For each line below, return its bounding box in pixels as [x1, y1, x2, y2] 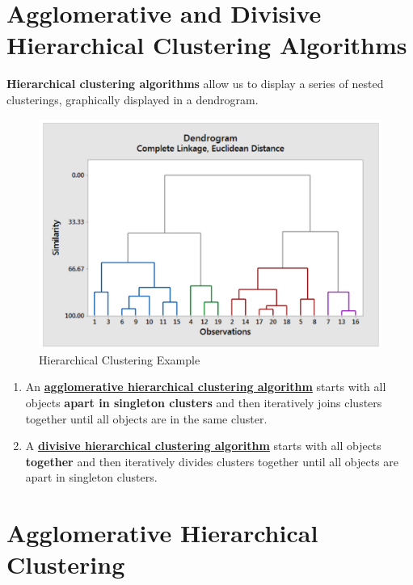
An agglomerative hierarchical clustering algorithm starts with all [25, 378, 386, 395]
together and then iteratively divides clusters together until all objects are [25, 452, 398, 469]
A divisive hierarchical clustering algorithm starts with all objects [25, 437, 381, 454]
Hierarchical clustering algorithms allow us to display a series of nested [6, 75, 384, 92]
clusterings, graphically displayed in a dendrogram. [6, 90, 259, 107]
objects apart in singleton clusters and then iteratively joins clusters [25, 394, 382, 410]
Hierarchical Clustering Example [39, 351, 200, 368]
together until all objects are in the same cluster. [25, 410, 268, 427]
